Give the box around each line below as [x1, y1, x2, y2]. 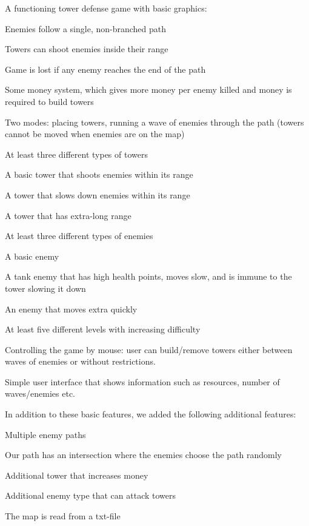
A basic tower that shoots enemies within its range [5, 168, 193, 181]
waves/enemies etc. [5, 387, 75, 400]
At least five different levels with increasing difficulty [5, 323, 201, 335]
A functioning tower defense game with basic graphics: [5, 2, 207, 14]
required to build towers [5, 95, 94, 107]
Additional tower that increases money [5, 468, 148, 481]
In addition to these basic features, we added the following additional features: [5, 408, 296, 420]
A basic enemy [5, 249, 59, 262]
